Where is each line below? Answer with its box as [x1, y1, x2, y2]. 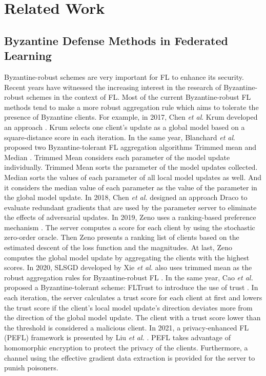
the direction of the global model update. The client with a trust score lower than [4, 312, 261, 323]
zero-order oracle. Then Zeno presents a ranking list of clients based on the [4, 232, 239, 242]
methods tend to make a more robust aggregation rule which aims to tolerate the [4, 101, 259, 112]
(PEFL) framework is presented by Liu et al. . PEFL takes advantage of [4, 332, 231, 343]
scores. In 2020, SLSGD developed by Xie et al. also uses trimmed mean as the [4, 262, 252, 273]
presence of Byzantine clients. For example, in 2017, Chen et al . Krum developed [4, 112, 258, 122]
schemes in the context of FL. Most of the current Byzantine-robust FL [26, 92, 251, 102]
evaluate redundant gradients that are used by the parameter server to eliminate [4, 202, 257, 212]
